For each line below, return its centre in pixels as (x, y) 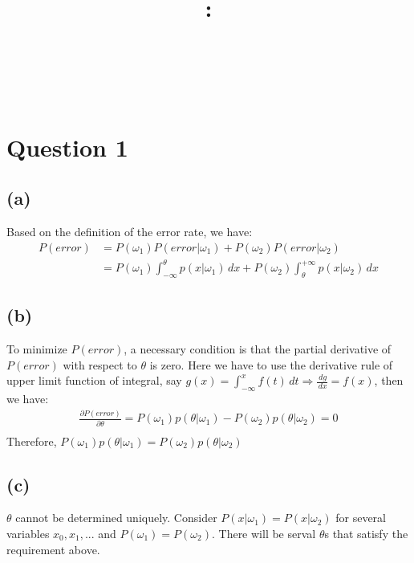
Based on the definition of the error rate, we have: (130, 232)
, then (389, 380)
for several (361, 518)
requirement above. (53, 549)
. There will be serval (264, 534)
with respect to (100, 364)
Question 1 (67, 147)
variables (28, 534)
